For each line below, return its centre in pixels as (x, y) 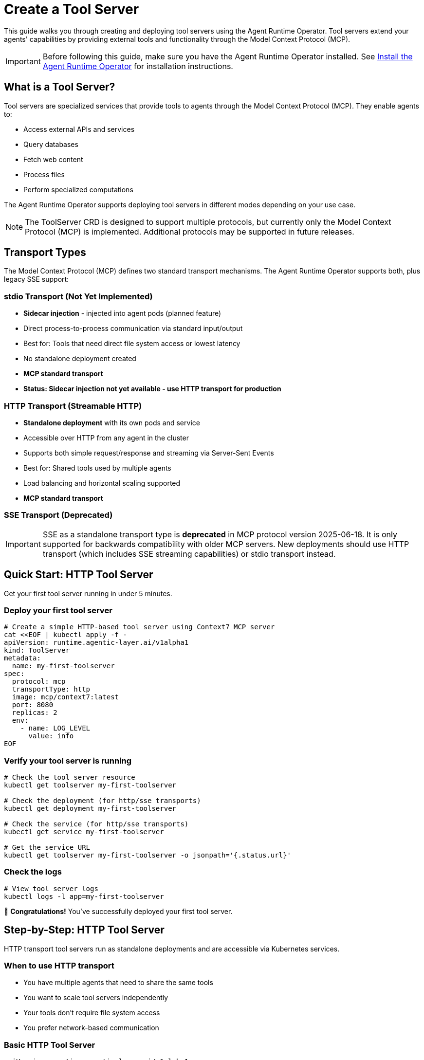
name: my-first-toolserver (63, 666)
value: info (51, 736)
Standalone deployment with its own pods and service (112, 422)
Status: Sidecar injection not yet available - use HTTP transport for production (152, 389)
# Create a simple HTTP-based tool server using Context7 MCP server (139, 627)
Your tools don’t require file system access (92, 1013)
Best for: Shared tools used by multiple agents (97, 468)
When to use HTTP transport (59, 966)
